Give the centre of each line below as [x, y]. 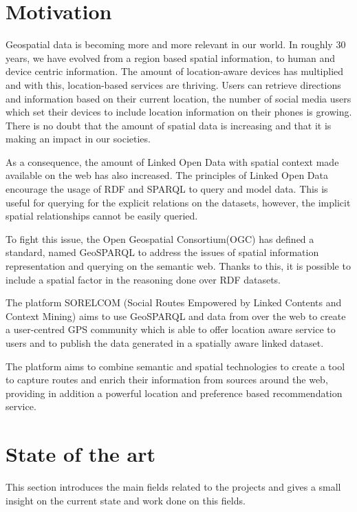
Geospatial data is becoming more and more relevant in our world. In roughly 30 [176, 44]
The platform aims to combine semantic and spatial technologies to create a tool [175, 366]
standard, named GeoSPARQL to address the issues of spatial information [162, 252]
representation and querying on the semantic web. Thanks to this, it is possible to [178, 266]
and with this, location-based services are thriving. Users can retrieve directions [173, 84]
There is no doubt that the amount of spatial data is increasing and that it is [169, 125]
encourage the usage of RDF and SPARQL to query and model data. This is [167, 189]
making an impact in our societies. [78, 139]
